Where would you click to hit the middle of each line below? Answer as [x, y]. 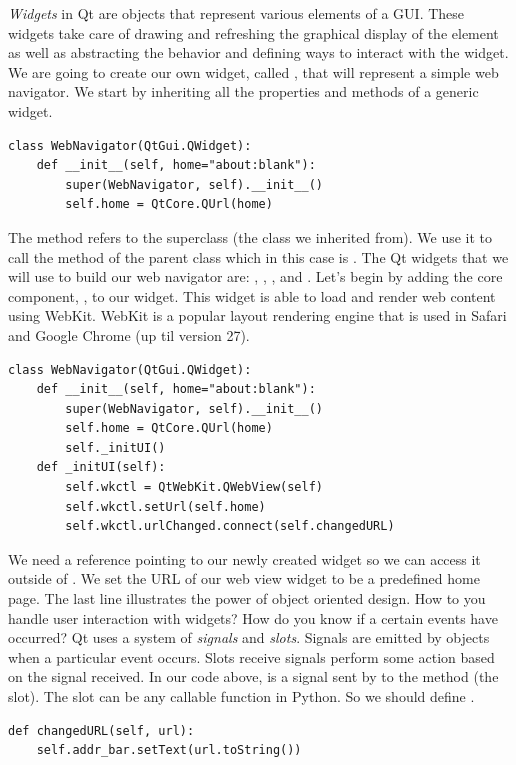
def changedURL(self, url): [101, 730]
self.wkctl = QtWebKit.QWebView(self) [194, 487]
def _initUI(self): [101, 467]
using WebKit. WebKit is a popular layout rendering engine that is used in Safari [257, 315]
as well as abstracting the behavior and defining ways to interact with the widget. [258, 52]
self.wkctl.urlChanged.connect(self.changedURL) [230, 526]
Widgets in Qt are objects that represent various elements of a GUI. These [236, 13]
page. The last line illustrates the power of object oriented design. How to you [247, 598]
